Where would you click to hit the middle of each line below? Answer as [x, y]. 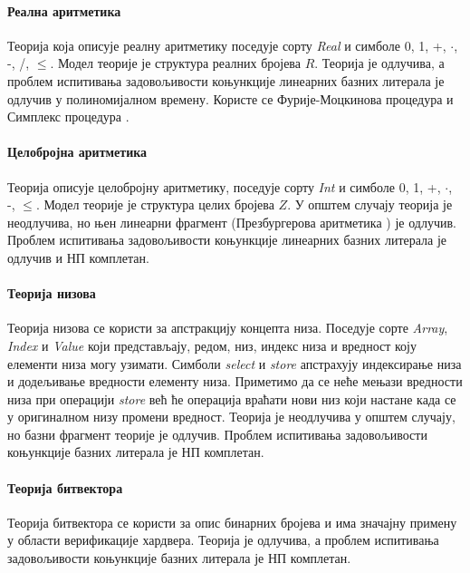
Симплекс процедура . [68, 117]
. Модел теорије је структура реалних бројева [175, 63]
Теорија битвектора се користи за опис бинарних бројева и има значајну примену [232, 522]
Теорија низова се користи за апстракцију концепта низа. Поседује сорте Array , [228, 328]
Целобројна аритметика [77, 152]
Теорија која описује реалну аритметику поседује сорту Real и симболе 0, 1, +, [227, 45]
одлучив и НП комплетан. [78, 257]
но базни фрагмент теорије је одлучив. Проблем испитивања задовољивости [217, 434]
